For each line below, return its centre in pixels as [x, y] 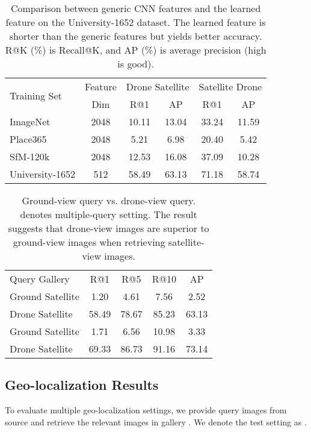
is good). [136, 64]
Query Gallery [40, 279]
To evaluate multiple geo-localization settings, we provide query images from [146, 410]
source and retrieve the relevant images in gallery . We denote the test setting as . [156, 421]
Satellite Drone [230, 86]
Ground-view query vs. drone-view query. [109, 200]
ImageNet [30, 121]
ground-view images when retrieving [89, 242]
